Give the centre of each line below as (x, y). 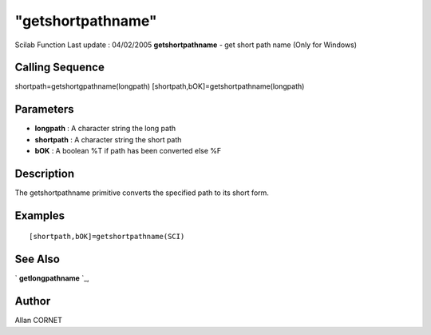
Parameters (44, 109)
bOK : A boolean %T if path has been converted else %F (128, 151)
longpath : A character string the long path (105, 129)
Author (33, 301)
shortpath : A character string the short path (108, 139)
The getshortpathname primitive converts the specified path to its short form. (142, 193)
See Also (37, 259)
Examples (40, 215)
